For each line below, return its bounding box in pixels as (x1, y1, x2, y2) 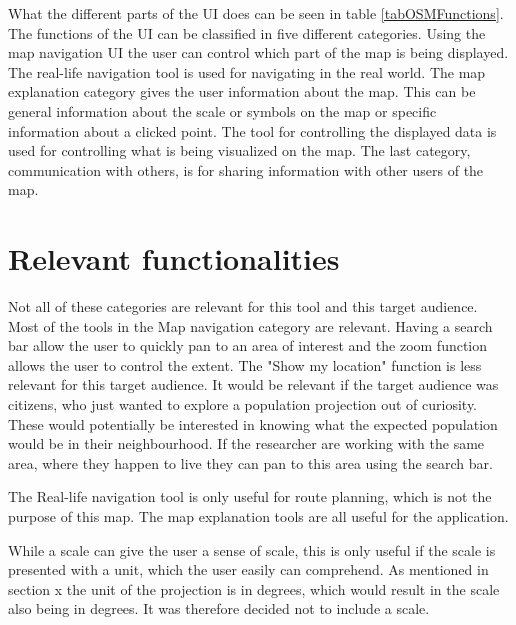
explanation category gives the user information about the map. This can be (8, 81, 476, 102)
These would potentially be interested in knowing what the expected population (8, 413, 498, 434)
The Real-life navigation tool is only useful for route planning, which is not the (8, 486, 492, 507)
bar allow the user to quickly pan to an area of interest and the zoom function (8, 335, 488, 356)
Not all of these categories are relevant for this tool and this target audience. (8, 296, 478, 317)
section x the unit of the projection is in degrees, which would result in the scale (8, 578, 500, 599)
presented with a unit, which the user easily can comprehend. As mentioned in (8, 559, 489, 580)
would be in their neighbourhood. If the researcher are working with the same (8, 433, 485, 454)
